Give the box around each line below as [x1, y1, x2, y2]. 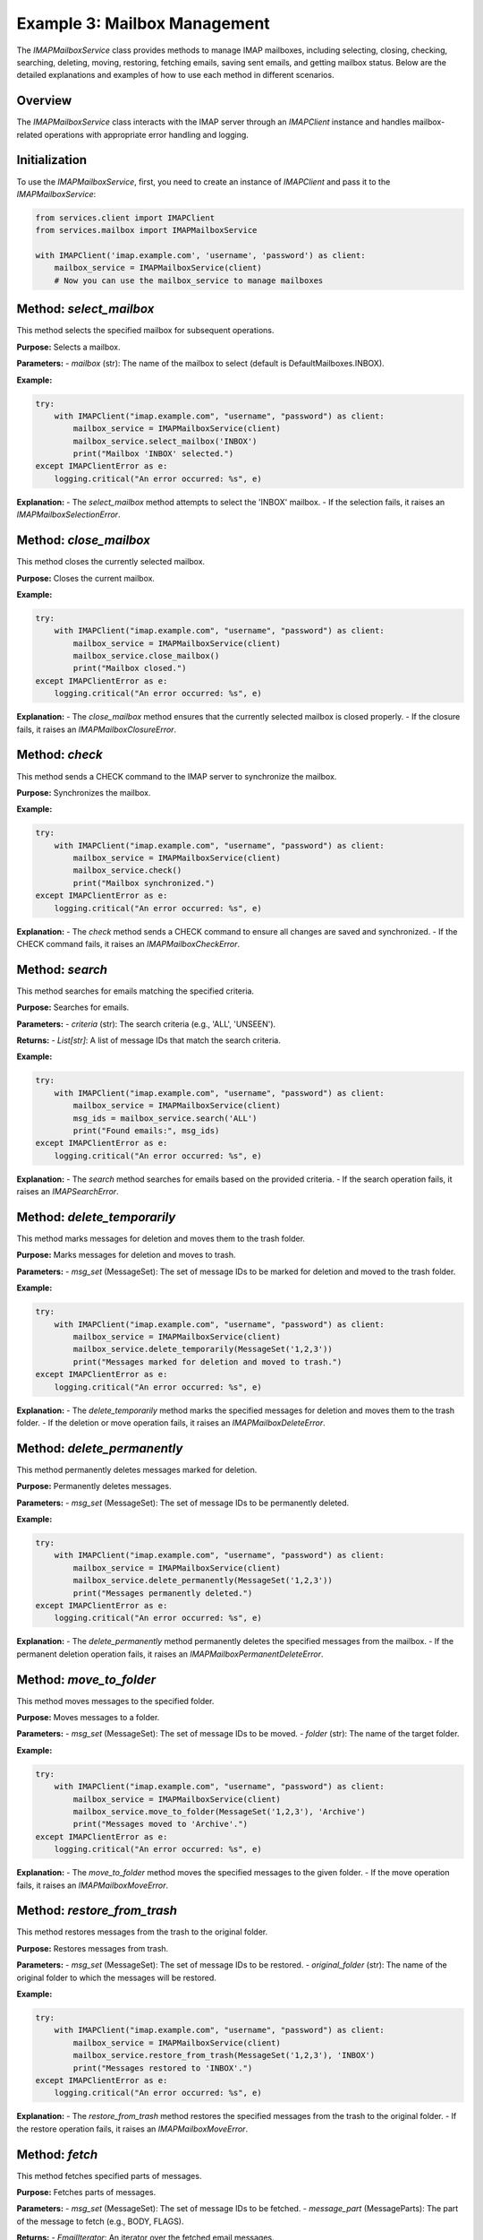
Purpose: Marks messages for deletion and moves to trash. [16, 1250, 236, 1261]
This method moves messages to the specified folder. [16, 1695, 215, 1706]
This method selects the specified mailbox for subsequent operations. [16, 325, 275, 336]
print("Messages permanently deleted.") [72, 1588, 253, 1598]
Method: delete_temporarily [16, 1210, 176, 1225]
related [16, 129, 43, 140]
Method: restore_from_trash [16, 1903, 178, 1918]
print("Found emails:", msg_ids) [72, 1125, 220, 1136]
